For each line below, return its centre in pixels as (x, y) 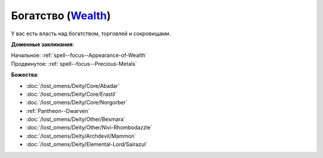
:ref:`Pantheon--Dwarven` (58, 111)
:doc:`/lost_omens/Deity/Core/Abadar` (73, 86)
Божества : (25, 75)
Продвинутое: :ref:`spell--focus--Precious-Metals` (74, 63)
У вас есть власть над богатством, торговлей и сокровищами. (91, 34)
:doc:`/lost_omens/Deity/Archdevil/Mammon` (81, 136)
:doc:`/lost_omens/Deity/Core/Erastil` (71, 94)
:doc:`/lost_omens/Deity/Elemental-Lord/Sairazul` (87, 144)
